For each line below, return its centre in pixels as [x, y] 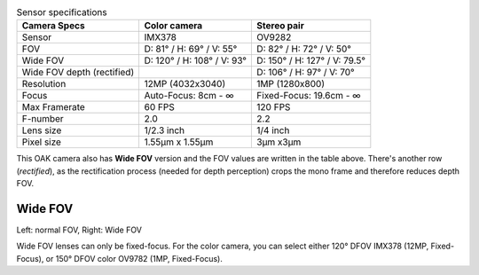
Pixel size [42, 142]
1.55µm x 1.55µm [179, 142]
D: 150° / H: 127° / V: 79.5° [311, 60]
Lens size [42, 130]
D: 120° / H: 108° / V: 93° [196, 60]
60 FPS [159, 107]
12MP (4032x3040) [185, 84]
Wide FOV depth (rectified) [78, 73]
